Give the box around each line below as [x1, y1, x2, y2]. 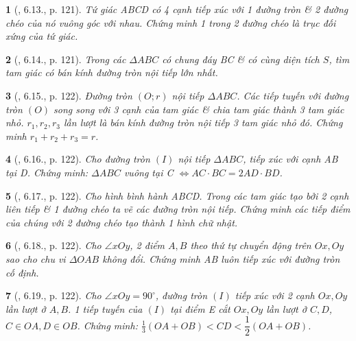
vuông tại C [123, 165, 174, 179]
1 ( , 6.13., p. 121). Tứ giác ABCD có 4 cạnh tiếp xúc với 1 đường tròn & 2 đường [5, 2, 348, 16]
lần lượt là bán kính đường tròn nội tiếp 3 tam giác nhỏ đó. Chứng [64, 115, 343, 130]
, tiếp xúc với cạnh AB [243, 152, 338, 166]
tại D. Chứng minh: [5, 165, 88, 179]
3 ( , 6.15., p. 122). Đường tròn [5, 88, 132, 102]
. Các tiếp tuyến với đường [237, 88, 349, 102]
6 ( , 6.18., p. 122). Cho [5, 238, 102, 252]
